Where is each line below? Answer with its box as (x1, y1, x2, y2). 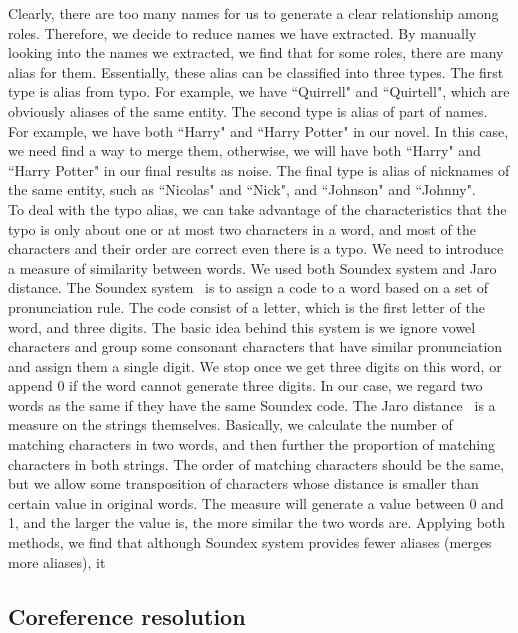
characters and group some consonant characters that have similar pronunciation (8, 336, 503, 357)
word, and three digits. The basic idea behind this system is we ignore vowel (8, 316, 476, 337)
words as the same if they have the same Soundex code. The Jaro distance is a (8, 394, 496, 415)
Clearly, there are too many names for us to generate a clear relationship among (8, 3, 499, 23)
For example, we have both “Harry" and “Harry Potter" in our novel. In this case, (8, 120, 509, 141)
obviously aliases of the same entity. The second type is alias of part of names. (8, 100, 488, 121)
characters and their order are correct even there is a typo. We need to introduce (8, 238, 504, 259)
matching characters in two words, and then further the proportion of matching (8, 434, 495, 455)
